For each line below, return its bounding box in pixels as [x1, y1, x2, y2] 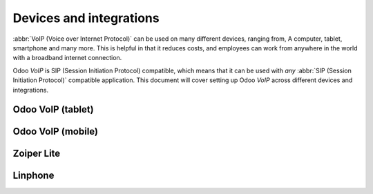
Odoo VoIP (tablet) [12, 104, 94, 115]
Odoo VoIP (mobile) [12, 126, 99, 137]
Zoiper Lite [12, 148, 61, 159]
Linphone [12, 170, 55, 182]
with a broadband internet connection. [12, 54, 122, 62]
